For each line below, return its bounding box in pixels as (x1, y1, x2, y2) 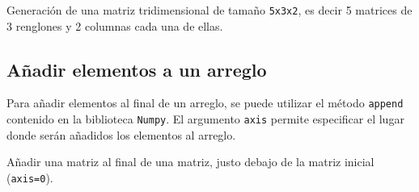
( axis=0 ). (6, 169, 53, 186)
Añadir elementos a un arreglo (6, 56, 267, 81)
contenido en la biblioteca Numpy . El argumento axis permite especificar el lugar (6, 111, 404, 127)
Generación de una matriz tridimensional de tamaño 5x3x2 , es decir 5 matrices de (6, 2, 413, 18)
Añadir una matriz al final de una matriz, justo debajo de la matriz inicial (6, 153, 375, 170)
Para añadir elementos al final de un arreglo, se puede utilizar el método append (6, 94, 404, 111)
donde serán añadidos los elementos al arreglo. (6, 126, 236, 143)
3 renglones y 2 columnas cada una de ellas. (6, 17, 223, 34)
